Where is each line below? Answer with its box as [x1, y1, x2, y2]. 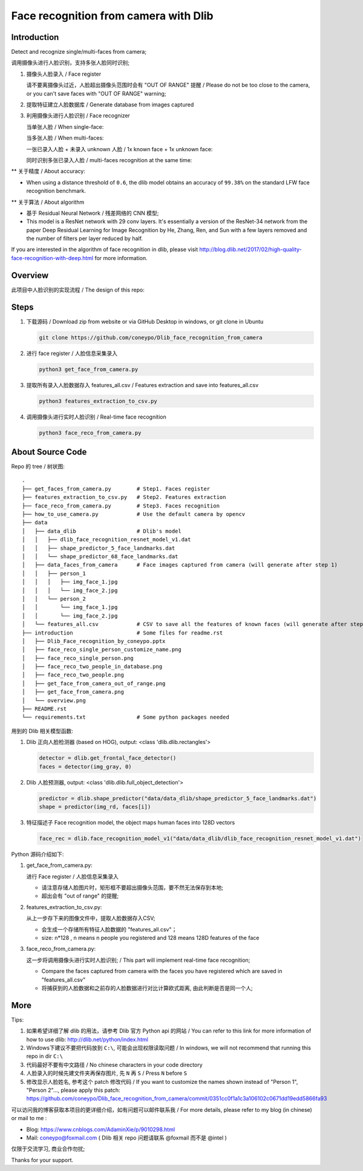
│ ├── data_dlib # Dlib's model [22, 527, 181, 535]
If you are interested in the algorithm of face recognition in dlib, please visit [11, 246, 198, 253]
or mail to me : [11, 1115, 47, 1122]
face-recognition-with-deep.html [11, 254, 94, 261]
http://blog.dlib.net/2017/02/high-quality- [199, 246, 302, 253]
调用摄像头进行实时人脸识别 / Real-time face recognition [26, 413, 166, 420]
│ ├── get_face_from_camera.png [22, 688, 124, 696]
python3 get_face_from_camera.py [39, 366, 139, 373]
